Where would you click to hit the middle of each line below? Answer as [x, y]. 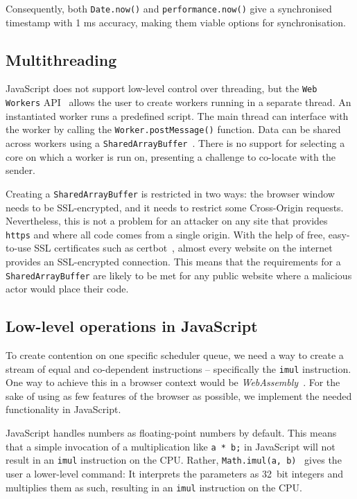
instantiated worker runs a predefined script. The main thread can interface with [177, 115]
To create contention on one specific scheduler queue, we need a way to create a [175, 355]
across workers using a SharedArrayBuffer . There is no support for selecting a [175, 143]
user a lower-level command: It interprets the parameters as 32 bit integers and [175, 473]
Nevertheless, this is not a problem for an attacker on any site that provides [167, 221]
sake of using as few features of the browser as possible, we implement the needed [179, 395]
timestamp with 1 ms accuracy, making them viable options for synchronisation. [176, 22]
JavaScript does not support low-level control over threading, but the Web [162, 88]
